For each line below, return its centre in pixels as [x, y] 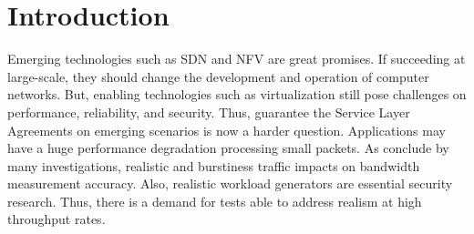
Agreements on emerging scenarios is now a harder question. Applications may [227, 130]
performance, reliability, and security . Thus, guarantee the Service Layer [209, 112]
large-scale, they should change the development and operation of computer [218, 76]
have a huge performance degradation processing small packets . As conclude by [228, 148]
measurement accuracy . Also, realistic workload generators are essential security [230, 183]
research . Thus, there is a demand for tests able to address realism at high [215, 201]
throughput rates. [57, 219]
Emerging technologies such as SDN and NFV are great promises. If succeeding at [237, 59]
